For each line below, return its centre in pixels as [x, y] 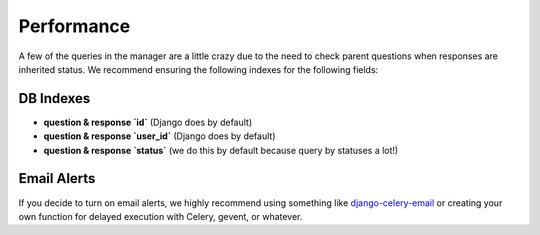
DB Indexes [54, 98]
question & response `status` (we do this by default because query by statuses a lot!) [221, 150]
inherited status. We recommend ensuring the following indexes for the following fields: [198, 69]
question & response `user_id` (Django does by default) [159, 136]
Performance [74, 26]
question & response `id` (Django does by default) [148, 122]
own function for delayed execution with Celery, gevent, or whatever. [160, 216]
